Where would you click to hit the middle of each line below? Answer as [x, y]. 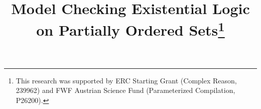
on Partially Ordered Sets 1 [130, 29]
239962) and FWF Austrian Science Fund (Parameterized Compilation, [125, 90]
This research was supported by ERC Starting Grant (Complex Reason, [126, 80]
